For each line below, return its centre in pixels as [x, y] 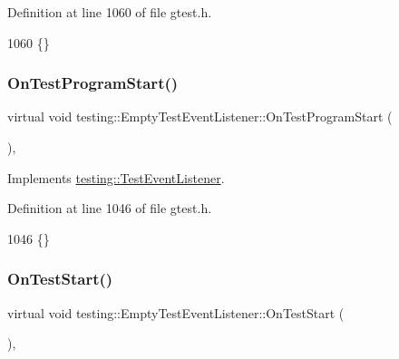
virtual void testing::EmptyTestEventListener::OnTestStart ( [176, 312]
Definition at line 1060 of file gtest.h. [110, 12]
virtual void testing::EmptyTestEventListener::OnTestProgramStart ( [200, 116]
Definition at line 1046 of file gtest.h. [110, 208]
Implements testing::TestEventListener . [116, 177]
